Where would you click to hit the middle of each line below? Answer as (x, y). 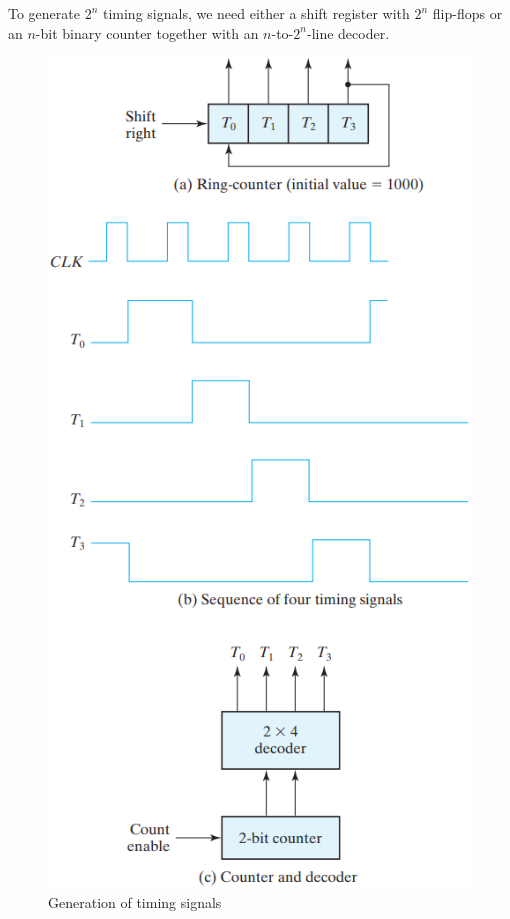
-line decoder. (348, 32)
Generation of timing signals (135, 902)
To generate (44, 13)
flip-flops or (467, 13)
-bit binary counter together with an (147, 32)
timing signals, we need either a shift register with (256, 13)
